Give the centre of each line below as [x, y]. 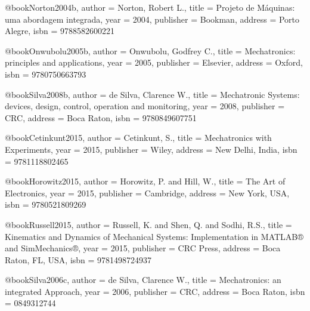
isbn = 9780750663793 [46, 74]
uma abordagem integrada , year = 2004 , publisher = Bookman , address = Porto [152, 19]
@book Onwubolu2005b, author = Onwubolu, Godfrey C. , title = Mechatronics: [150, 50]
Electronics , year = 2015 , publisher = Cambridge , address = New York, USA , [147, 193]
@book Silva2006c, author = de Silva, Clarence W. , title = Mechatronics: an [143, 280]
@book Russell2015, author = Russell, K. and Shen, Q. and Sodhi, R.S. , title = [148, 224]
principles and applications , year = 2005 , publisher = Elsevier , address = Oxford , [154, 62]
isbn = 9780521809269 [46, 204]
